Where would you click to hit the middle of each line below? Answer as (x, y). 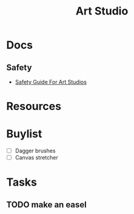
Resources (34, 106)
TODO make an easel (46, 205)
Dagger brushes (35, 151)
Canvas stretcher (37, 158)
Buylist (24, 134)
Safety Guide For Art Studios (51, 82)
